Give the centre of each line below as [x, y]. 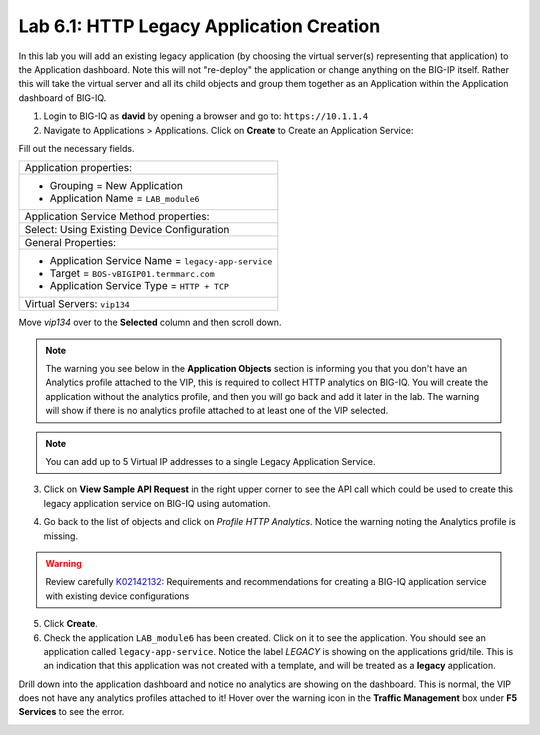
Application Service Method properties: [117, 217]
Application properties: [78, 168]
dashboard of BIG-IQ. [62, 97]
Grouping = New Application [116, 186]
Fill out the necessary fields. [76, 148]
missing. [61, 536]
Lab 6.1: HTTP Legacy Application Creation [199, 26]
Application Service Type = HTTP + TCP [139, 286]
